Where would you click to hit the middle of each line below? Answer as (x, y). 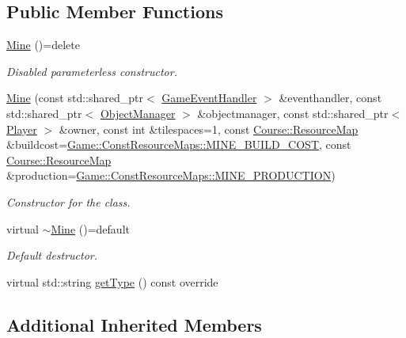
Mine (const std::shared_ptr (75, 98)
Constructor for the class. (68, 201)
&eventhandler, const (330, 98)
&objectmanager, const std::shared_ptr (293, 113)
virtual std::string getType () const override (112, 281)
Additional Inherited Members (134, 324)
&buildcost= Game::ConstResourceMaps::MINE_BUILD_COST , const (179, 144)
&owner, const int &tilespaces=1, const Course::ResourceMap (209, 129)
